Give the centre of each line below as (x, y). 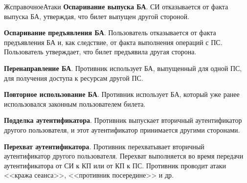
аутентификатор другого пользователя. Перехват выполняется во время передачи (124, 156)
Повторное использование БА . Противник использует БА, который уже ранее (122, 94)
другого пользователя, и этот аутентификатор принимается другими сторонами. (122, 129)
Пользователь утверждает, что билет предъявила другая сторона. (100, 52)
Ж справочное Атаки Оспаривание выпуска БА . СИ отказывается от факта (116, 6)
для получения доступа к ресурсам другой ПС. (74, 78)
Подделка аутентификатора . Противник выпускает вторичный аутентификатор (123, 120)
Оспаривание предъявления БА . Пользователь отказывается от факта (110, 33)
